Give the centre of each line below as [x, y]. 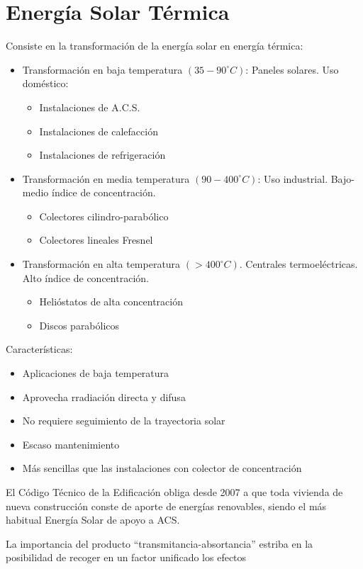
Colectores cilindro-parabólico [104, 216]
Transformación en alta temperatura [101, 264]
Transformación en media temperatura [106, 178]
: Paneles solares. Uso [292, 69]
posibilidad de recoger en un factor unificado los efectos [126, 557]
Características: [39, 349]
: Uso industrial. [293, 178]
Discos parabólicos [79, 325]
